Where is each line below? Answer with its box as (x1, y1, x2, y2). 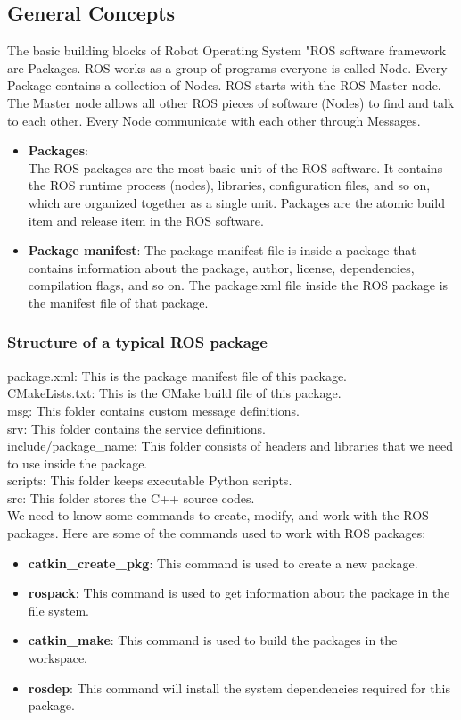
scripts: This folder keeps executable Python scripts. (7, 471, 292, 490)
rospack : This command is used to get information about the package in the (28, 583, 450, 602)
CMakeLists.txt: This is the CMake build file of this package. (7, 384, 342, 402)
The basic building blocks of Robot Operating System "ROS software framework (7, 41, 447, 60)
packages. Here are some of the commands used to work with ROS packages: (7, 524, 426, 542)
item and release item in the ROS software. (28, 211, 264, 229)
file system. (28, 600, 89, 619)
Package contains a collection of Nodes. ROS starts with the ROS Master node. (7, 76, 441, 95)
